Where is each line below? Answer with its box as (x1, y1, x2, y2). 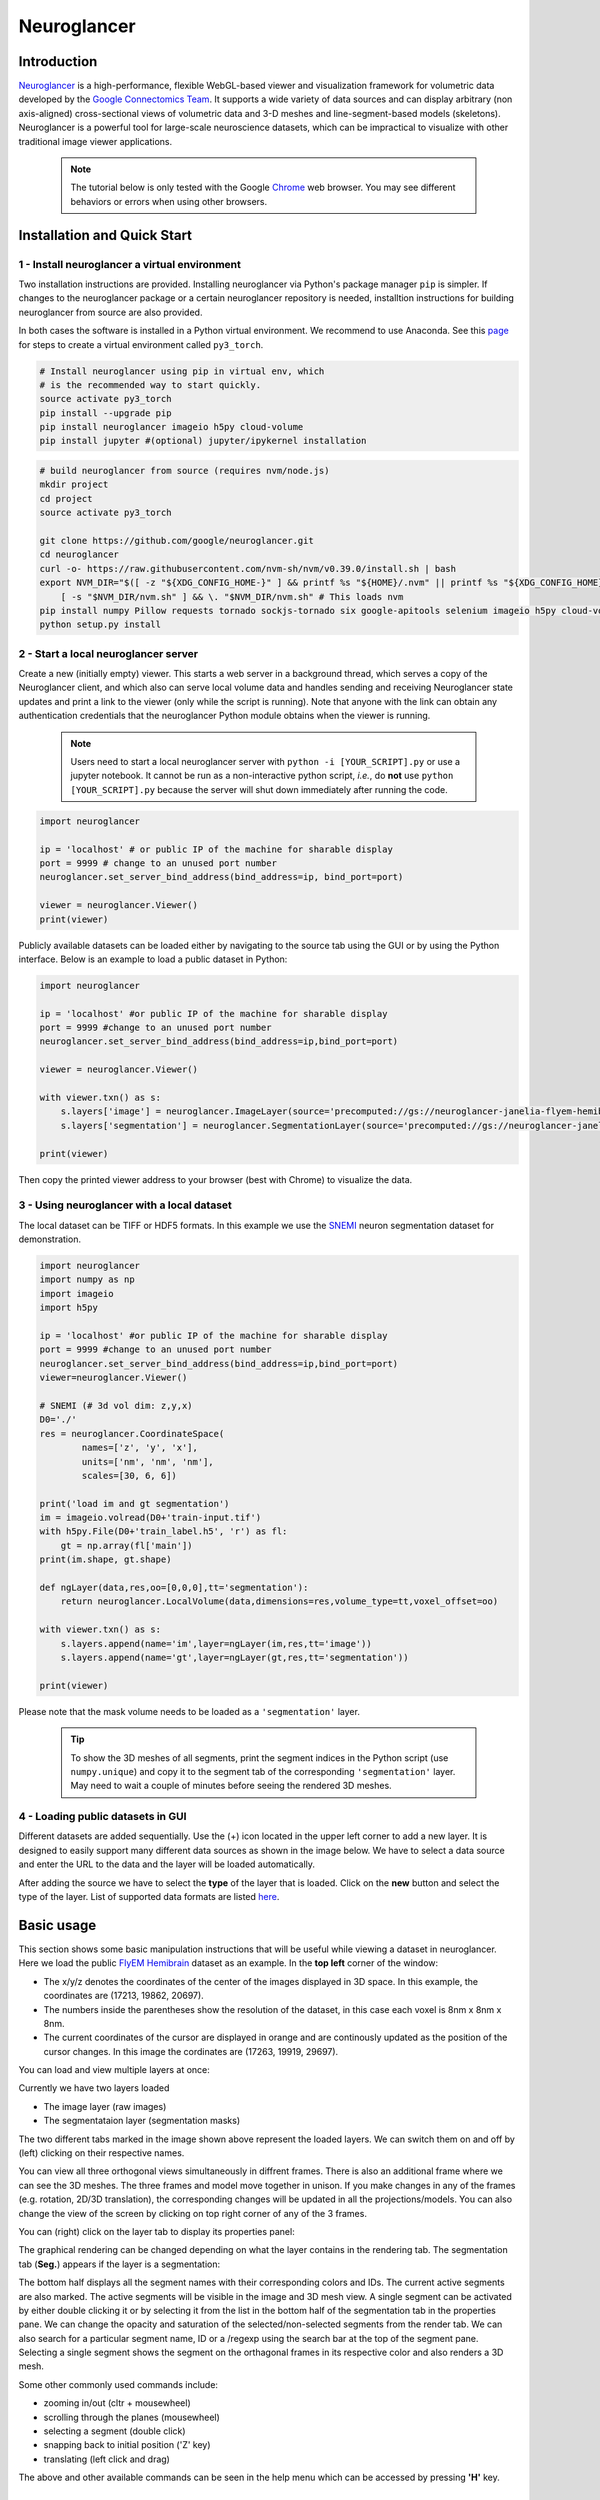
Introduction (18, 53, 98, 70)
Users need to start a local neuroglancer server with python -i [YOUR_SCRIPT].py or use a (70, 756, 460, 768)
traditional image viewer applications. (18, 135, 173, 147)
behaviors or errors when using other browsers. (70, 195, 268, 207)
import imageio (39, 1288, 114, 1299)
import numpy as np (39, 1274, 135, 1285)
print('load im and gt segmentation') (39, 1498, 230, 1509)
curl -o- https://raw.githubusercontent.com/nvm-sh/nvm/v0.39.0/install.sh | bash (39, 563, 457, 574)
